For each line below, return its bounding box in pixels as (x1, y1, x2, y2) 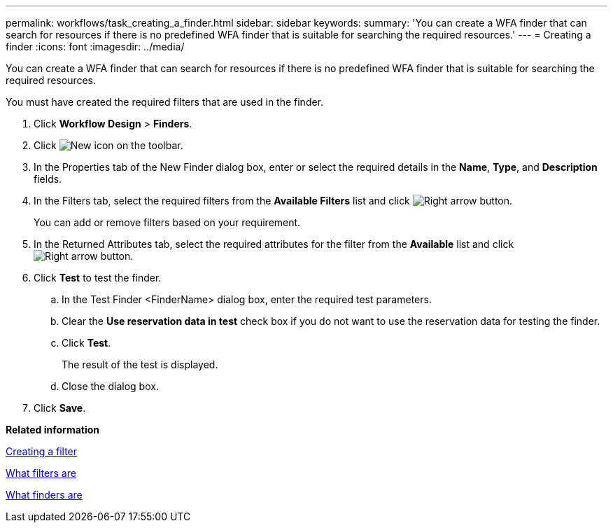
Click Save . (34, 402, 86, 414)
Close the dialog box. (62, 380, 159, 392)
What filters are (6, 467, 76, 479)
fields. (34, 173, 62, 185)
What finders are (6, 489, 83, 501)
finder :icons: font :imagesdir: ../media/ (6, 41, 185, 53)
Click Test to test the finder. (34, 272, 162, 284)
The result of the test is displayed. (62, 359, 218, 370)
